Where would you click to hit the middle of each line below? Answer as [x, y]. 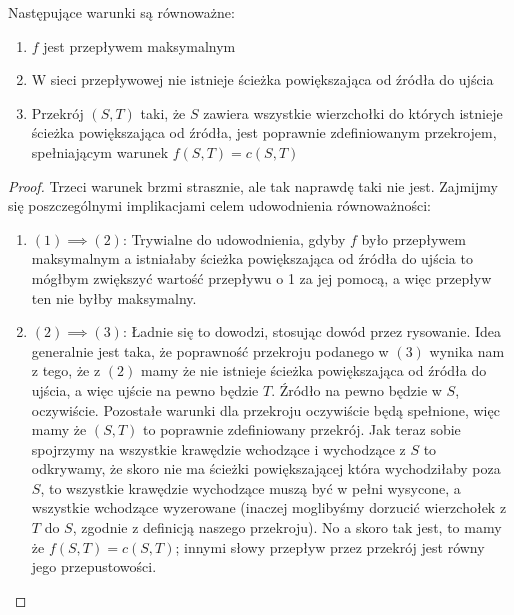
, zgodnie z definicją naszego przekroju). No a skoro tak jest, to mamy [287, 527]
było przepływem [413, 238]
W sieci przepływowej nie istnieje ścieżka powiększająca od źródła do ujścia [262, 79]
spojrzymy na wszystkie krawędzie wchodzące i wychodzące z [218, 448]
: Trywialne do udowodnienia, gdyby [234, 238]
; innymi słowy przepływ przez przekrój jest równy [330, 546]
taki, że [163, 112]
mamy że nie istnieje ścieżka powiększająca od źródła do [314, 370]
